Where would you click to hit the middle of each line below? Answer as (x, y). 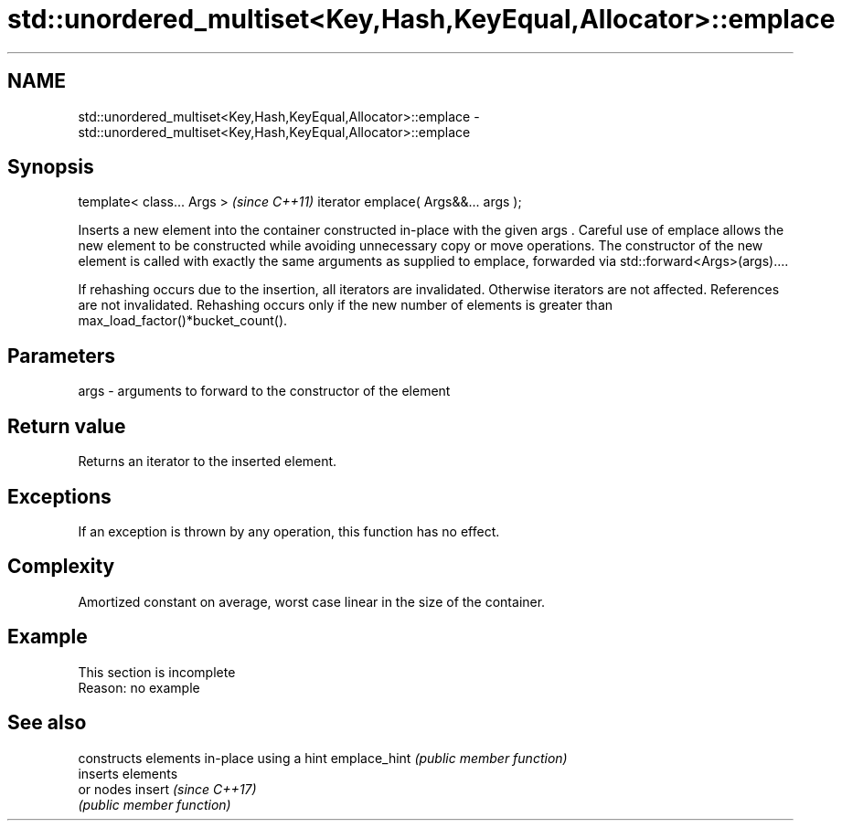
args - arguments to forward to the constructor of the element (264, 391)
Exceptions (59, 496)
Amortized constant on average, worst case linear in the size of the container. (312, 601)
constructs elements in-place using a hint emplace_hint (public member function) (323, 758)
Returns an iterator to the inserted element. (208, 462)
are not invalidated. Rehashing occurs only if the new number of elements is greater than (346, 305)
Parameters (61, 356)
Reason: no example (139, 687)
